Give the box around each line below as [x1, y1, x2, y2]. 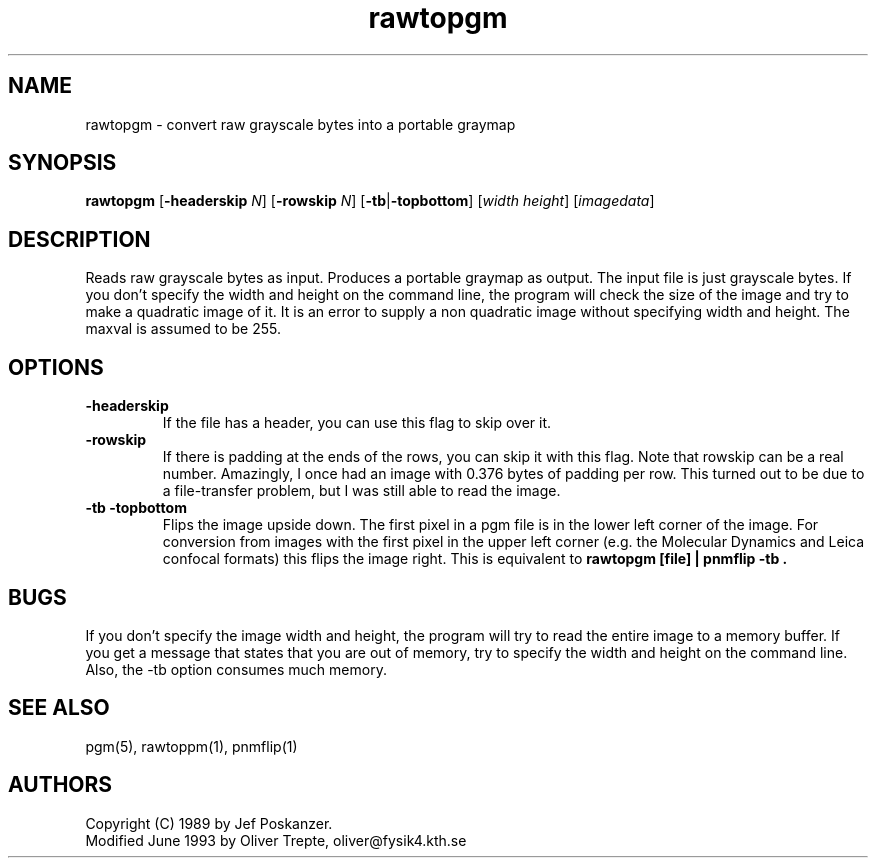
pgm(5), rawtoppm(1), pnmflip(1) [85, 737, 298, 755]
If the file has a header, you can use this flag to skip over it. [162, 414, 552, 432]
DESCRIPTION [8, 226, 151, 252]
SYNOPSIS [8, 150, 117, 176]
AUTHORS [8, 772, 113, 798]
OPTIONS [8, 354, 104, 380]
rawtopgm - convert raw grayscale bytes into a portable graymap [85, 115, 516, 133]
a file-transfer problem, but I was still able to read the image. [162, 482, 561, 500]
